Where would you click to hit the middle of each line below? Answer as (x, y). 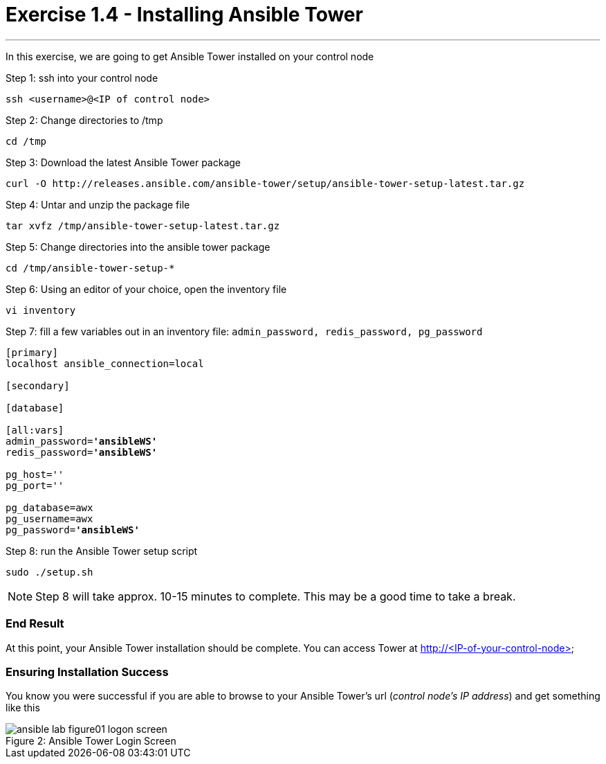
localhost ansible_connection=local (105, 363)
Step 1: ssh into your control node (82, 78)
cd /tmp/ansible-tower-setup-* (90, 268)
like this (23, 708)
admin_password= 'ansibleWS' (82, 441)
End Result (35, 624)
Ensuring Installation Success (87, 672)
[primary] (32, 352)
